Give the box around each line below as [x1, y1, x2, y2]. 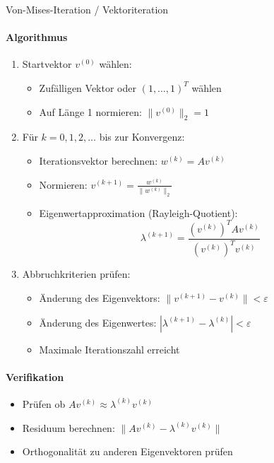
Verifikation [6, 369, 64, 384]
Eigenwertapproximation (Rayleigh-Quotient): [39, 205, 238, 220]
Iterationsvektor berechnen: [39, 153, 158, 168]
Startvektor [22, 57, 72, 71]
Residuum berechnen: [22, 420, 115, 435]
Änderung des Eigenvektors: [39, 290, 160, 305]
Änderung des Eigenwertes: [39, 315, 157, 329]
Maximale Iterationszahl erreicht [39, 341, 180, 356]
